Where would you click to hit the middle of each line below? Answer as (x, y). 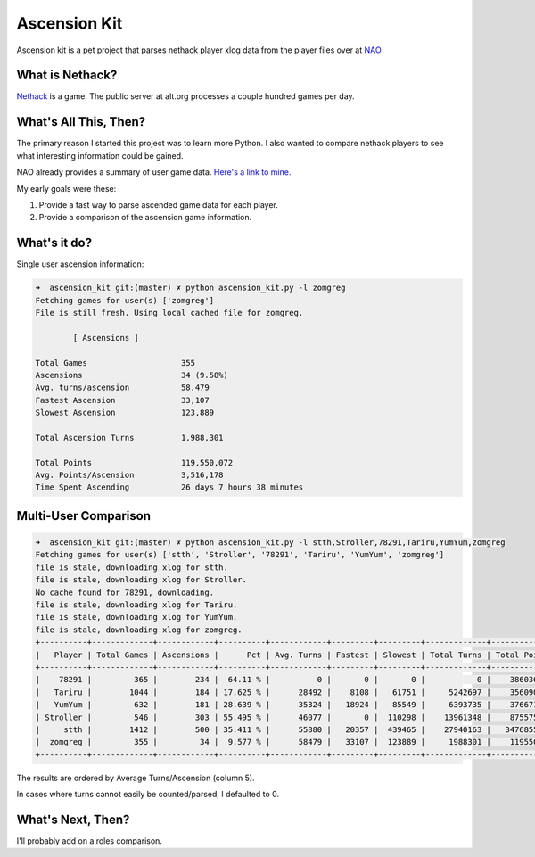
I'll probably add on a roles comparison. (89, 841)
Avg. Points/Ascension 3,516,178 (129, 475)
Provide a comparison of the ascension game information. (145, 218)
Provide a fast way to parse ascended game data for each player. (158, 204)
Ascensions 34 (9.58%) (132, 375)
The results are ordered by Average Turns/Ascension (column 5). (136, 778)
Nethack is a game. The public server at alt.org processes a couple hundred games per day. (186, 96)
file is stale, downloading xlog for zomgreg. (139, 630)
